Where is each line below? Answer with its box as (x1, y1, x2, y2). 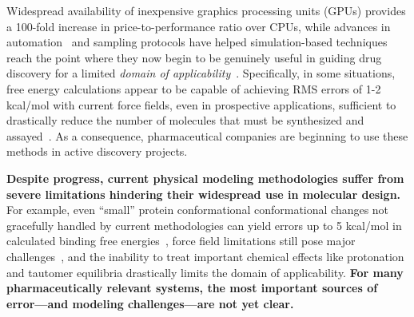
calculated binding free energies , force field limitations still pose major (6, 232, 356, 249)
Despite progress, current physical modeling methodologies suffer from (6, 169, 404, 186)
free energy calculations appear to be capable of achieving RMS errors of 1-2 (6, 80, 381, 97)
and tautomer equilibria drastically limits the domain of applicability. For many (6, 264, 404, 280)
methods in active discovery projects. (6, 143, 188, 160)
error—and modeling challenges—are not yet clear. (6, 295, 294, 311)
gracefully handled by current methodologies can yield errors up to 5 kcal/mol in (6, 216, 402, 233)
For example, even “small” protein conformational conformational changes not (6, 201, 389, 218)
